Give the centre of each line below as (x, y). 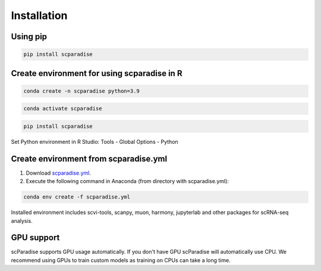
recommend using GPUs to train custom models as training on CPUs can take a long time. (121, 260)
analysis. (22, 220)
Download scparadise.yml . (59, 173)
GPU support (35, 238)
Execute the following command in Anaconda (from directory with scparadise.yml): (127, 181)
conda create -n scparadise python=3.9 (81, 91)
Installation (39, 15)
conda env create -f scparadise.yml (77, 197)
